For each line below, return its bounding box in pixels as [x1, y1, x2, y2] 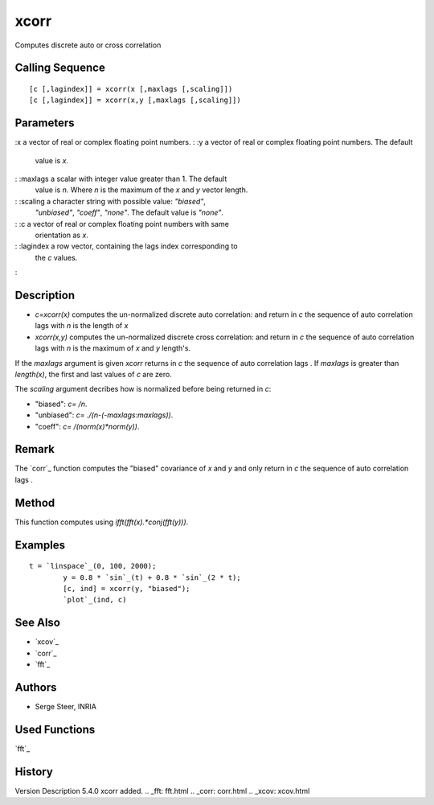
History [14, 765, 54, 778]
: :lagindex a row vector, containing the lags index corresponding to [14, 241, 238, 251]
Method [14, 495, 55, 510]
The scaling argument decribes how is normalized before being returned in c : [14, 384, 272, 394]
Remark [14, 442, 55, 456]
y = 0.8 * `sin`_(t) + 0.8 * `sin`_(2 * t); [63, 573, 241, 582]
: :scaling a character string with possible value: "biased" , [14, 196, 207, 206]
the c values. [35, 253, 78, 262]
